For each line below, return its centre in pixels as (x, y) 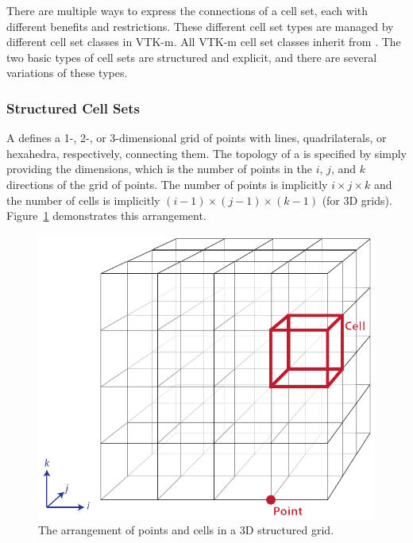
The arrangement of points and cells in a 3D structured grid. (186, 530)
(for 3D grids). (357, 200)
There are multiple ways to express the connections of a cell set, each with (187, 10)
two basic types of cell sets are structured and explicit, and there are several (192, 57)
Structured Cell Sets (73, 108)
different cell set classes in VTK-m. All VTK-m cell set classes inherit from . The (204, 42)
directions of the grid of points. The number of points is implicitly (167, 184)
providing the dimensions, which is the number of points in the (160, 169)
